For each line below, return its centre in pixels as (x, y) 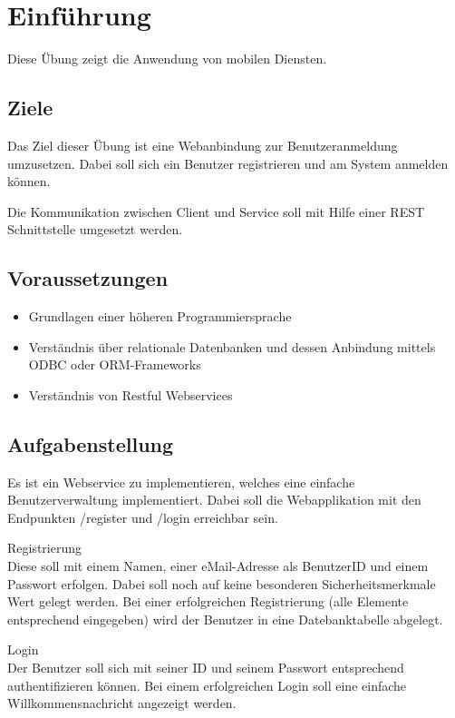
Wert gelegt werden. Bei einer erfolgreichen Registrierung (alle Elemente (208, 601)
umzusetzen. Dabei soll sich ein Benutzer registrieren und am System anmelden (228, 163)
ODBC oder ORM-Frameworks (115, 364)
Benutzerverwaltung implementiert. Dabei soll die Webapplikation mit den (214, 500)
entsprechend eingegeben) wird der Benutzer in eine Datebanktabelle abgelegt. (225, 619)
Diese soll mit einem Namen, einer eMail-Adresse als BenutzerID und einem (218, 566)
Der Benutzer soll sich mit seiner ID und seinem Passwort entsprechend (206, 668)
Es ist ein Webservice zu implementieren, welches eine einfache (181, 482)
